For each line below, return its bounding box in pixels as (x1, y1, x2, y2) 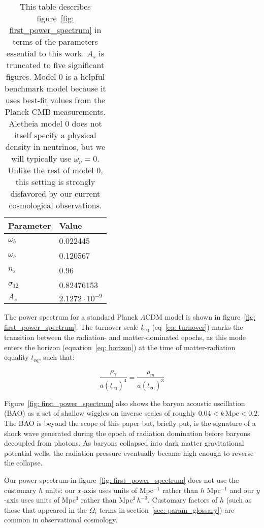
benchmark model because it (5, 82, 106, 94)
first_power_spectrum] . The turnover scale (4, 321, 139, 332)
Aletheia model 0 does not (9, 117, 102, 129)
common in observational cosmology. (4, 514, 118, 525)
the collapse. (4, 457, 43, 468)
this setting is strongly (15, 176, 95, 188)
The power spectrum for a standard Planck (4, 312, 138, 322)
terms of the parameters (13, 36, 98, 47)
